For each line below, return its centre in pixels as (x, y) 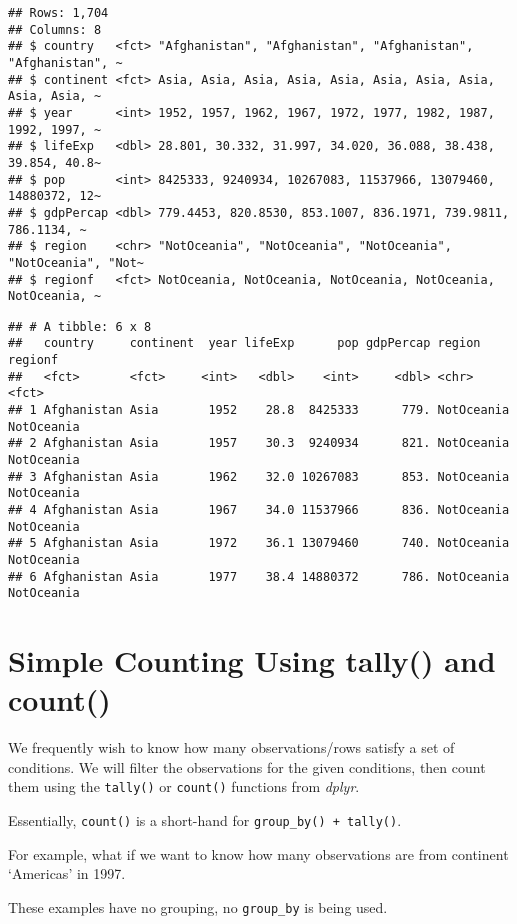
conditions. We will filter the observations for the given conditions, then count (247, 766)
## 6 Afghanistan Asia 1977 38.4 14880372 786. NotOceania (259, 576)
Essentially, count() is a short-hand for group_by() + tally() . (205, 820)
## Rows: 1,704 (58, 13)
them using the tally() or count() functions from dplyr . (184, 786)
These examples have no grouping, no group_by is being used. (198, 906)
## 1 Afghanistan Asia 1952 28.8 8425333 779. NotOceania (259, 410)
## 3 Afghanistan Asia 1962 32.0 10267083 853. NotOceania (259, 476)
